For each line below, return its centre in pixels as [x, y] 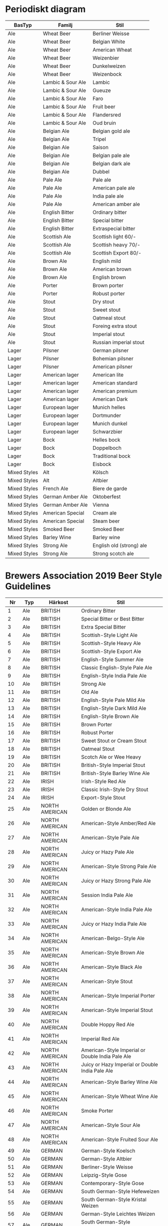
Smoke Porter [97, 1110]
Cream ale [104, 512]
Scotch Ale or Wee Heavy [111, 757]
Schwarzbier [107, 431]
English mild [107, 261]
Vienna [100, 504]
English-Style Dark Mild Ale [114, 708]
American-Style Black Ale [112, 967]
